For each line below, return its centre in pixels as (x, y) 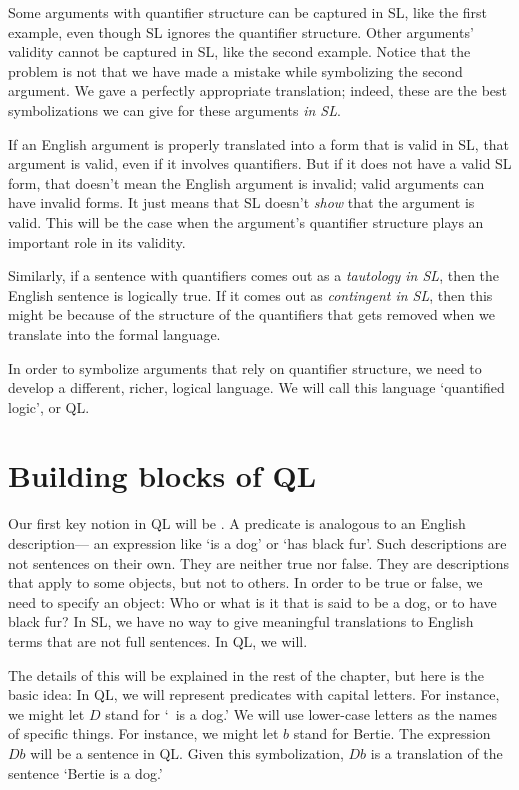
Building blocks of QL (162, 475)
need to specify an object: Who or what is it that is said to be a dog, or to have (252, 601)
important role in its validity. (97, 241)
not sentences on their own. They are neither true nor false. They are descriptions (259, 562)
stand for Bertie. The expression (392, 733)
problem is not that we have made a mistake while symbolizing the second (235, 70)
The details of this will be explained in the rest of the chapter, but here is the (246, 674)
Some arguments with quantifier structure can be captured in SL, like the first (248, 12)
